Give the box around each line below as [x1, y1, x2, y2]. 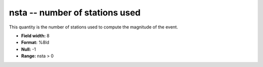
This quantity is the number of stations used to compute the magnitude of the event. [9, 24, 178, 30]
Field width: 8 [21, 33, 50, 39]
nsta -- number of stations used [9, 7, 141, 18]
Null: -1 [21, 46, 36, 52]
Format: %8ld [21, 40, 50, 45]
